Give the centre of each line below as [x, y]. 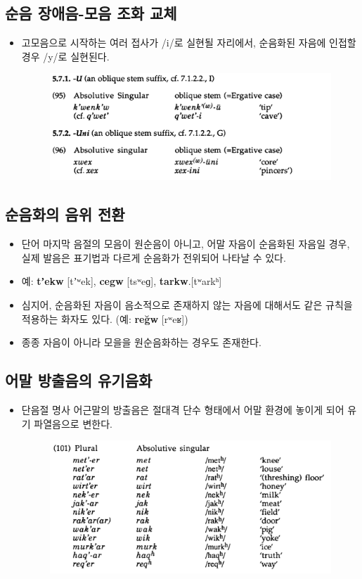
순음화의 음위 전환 [65, 214]
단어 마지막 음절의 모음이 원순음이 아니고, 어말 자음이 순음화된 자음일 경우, [186, 244]
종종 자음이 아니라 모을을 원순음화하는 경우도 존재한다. [141, 342]
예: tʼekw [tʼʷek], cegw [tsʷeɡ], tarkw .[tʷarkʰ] [122, 281]
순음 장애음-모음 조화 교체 [91, 13]
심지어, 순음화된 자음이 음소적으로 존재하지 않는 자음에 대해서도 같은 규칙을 [187, 304]
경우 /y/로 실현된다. [65, 56]
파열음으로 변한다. [73, 423]
